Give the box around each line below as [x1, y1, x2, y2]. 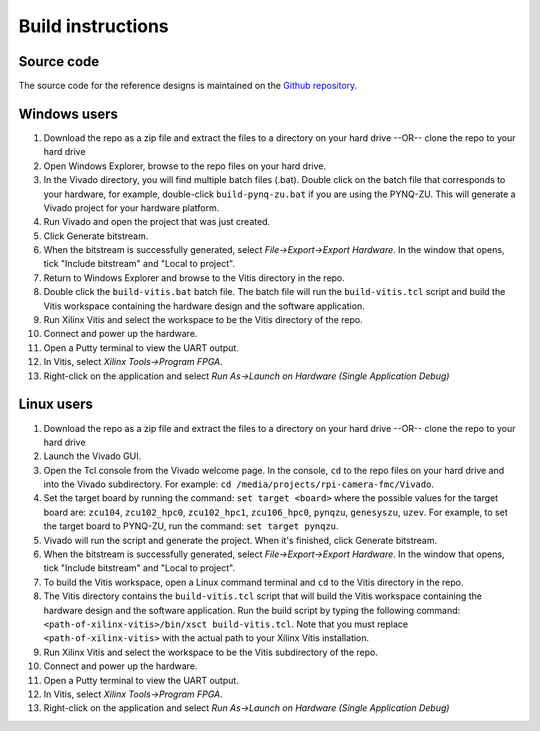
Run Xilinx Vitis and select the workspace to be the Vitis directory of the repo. [43, 314, 364, 326]
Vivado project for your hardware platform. [43, 201, 220, 214]
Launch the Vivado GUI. [43, 450, 142, 462]
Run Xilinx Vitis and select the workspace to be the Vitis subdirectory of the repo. [43, 646, 379, 658]
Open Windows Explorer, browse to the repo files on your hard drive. [43, 160, 327, 172]
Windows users [18, 105, 119, 122]
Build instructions [18, 15, 169, 37]
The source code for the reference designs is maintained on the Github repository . [18, 80, 358, 92]
